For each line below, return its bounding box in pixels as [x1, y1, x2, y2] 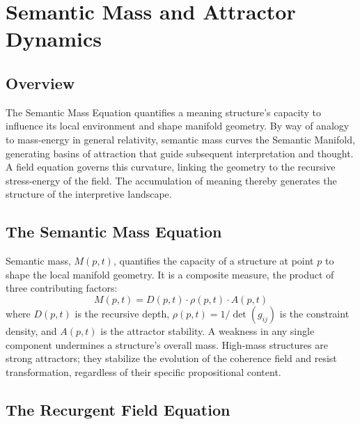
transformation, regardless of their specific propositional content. [6, 364, 281, 379]
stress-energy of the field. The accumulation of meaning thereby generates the [6, 173, 337, 187]
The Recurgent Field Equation [6, 398, 230, 420]
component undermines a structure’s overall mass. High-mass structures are [6, 337, 328, 352]
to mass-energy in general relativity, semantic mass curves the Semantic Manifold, [6, 132, 355, 146]
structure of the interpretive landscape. [6, 187, 172, 201]
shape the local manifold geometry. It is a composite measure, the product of [6, 267, 334, 281]
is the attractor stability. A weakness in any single [100, 323, 315, 338]
